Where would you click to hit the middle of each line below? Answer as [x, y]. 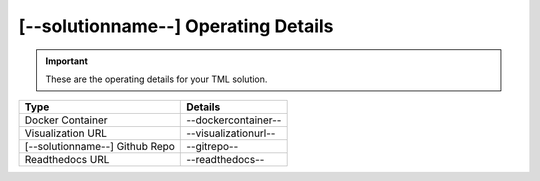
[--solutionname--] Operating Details [176, 26]
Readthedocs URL [67, 160]
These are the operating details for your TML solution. [156, 79]
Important [67, 61]
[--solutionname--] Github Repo [99, 147]
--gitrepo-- [212, 147]
